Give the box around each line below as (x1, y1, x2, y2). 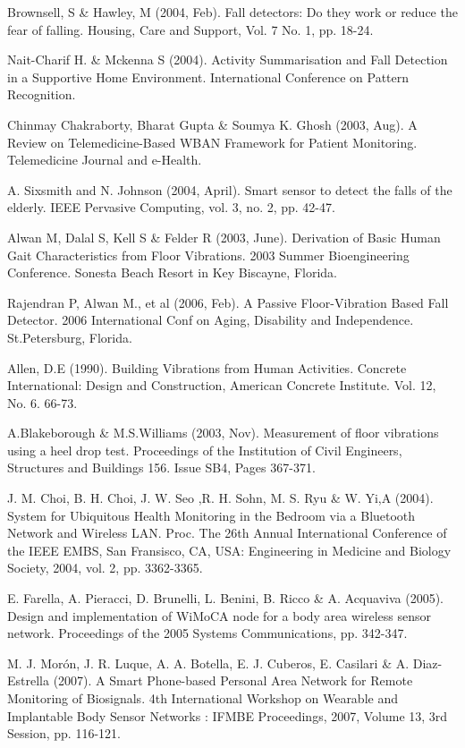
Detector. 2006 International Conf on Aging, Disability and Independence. (7, 310, 414, 329)
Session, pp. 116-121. (7, 724, 121, 743)
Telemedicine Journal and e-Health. (7, 150, 202, 169)
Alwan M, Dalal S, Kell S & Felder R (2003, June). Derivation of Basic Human (7, 227, 441, 246)
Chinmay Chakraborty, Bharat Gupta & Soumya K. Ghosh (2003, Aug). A (7, 115, 418, 133)
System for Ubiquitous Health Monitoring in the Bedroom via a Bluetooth (7, 506, 416, 524)
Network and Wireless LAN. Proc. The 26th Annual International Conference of (7, 523, 447, 542)
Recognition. (7, 85, 76, 104)
